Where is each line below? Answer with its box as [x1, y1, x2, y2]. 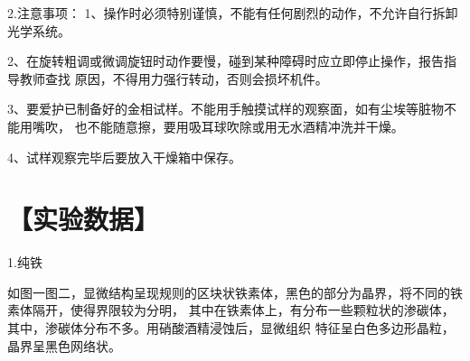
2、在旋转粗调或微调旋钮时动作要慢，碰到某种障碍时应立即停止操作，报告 [7, 51, 444, 70]
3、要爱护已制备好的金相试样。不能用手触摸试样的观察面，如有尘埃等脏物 [7, 99, 444, 118]
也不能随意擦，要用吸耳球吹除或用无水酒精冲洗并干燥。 [74, 116, 404, 135]
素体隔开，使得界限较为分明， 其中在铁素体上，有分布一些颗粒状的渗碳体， [7, 301, 455, 319]
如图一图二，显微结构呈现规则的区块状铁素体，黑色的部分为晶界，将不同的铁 [7, 282, 463, 301]
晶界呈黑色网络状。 [7, 336, 121, 355]
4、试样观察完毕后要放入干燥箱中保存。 [7, 147, 241, 166]
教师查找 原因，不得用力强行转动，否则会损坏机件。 [19, 69, 328, 88]
